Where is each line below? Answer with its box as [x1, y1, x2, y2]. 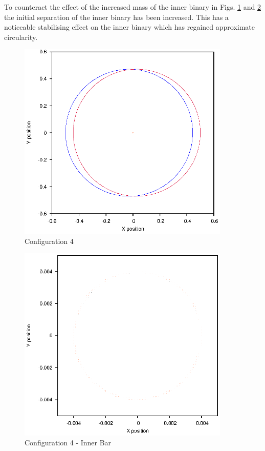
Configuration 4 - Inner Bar [25, 437, 112, 448]
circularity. [4, 31, 38, 42]
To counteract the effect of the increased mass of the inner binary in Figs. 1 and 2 [4, 2, 261, 12]
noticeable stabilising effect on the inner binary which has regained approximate [4, 22, 255, 32]
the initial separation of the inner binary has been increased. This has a [4, 11, 229, 22]
